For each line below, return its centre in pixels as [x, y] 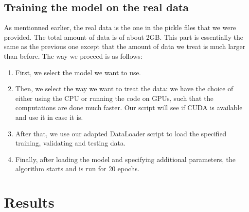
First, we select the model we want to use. [78, 72]
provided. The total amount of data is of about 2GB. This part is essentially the [124, 37]
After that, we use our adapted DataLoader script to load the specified [121, 133]
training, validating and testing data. [70, 143]
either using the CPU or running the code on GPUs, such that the [114, 98]
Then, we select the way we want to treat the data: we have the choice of [124, 89]
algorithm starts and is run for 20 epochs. [77, 169]
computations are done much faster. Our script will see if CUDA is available [129, 107]
